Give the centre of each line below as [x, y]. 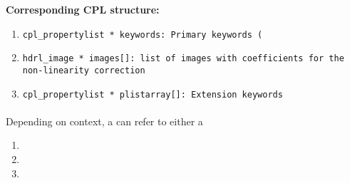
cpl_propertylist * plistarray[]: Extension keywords [153, 94]
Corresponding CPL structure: [83, 9]
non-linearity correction [84, 70]
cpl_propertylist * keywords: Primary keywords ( [143, 35]
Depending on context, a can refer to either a [104, 121]
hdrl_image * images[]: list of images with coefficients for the [183, 59]
